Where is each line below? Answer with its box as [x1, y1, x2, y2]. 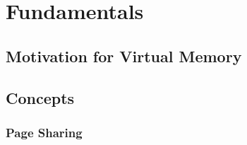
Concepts [6, 86, 75, 108]
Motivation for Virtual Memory [6, 45, 242, 66]
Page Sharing [6, 123, 83, 141]
